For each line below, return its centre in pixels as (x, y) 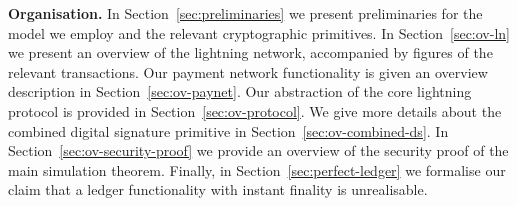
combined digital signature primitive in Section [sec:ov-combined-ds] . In (228, 130)
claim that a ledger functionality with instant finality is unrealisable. (218, 189)
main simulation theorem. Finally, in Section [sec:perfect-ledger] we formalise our (257, 169)
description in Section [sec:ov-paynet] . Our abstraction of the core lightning (240, 91)
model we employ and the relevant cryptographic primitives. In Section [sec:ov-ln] (259, 32)
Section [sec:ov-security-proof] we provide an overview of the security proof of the (258, 150)
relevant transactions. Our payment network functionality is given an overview (248, 71)
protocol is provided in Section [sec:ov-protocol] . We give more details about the (255, 110)
